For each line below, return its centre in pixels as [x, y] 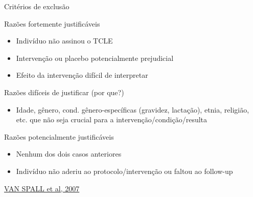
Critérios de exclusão [37, 6]
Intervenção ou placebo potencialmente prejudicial [95, 58]
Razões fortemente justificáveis [52, 23]
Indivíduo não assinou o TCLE [64, 41]
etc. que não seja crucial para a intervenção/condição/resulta [112, 119]
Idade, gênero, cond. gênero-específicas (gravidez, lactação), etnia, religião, [133, 109]
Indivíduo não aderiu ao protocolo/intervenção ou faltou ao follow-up [124, 171]
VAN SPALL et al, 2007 [42, 188]
